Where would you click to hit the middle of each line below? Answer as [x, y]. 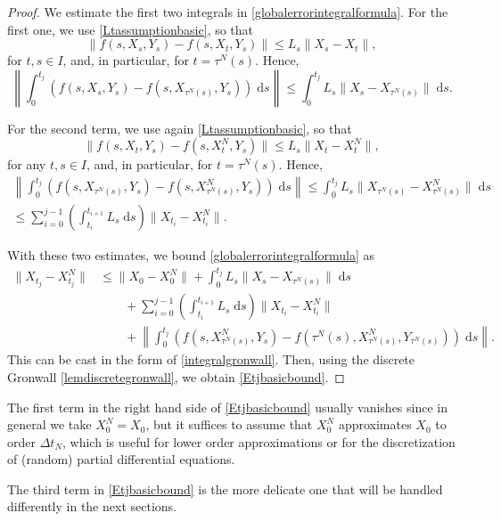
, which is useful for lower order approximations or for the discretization [259, 441]
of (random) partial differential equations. [121, 459]
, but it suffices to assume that [229, 424]
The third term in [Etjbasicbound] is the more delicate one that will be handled [225, 488]
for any [27, 164]
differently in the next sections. [92, 506]
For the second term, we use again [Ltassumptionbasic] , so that [180, 128]
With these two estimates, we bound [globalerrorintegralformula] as [191, 255]
